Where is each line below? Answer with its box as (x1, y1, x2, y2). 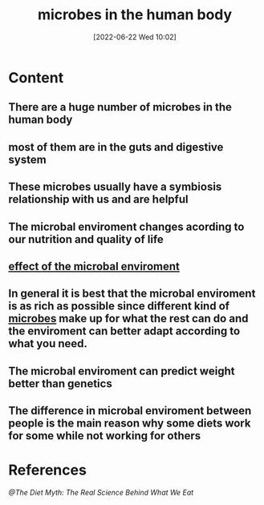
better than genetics (8, 377, 112, 390)
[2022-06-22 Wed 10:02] (93, 32, 177, 42)
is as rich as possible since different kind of (8, 299, 230, 313)
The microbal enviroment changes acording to (8, 220, 245, 233)
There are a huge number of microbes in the (8, 100, 233, 114)
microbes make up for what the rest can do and (8, 312, 249, 325)
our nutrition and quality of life (8, 232, 164, 246)
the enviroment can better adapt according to (8, 325, 241, 338)
